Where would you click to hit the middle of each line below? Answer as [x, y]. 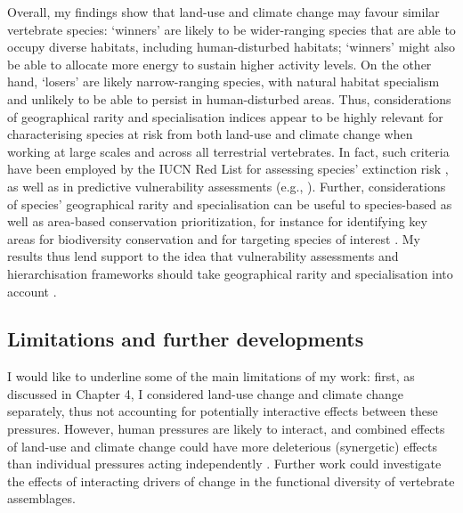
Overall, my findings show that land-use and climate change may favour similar [223, 12]
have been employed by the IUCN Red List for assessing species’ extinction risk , [228, 169]
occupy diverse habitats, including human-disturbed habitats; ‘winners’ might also [231, 47]
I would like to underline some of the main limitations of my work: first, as [211, 376]
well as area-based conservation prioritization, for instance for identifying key [217, 221]
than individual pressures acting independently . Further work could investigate [224, 464]
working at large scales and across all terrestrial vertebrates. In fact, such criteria [228, 151]
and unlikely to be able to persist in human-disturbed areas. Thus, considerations [229, 98]
